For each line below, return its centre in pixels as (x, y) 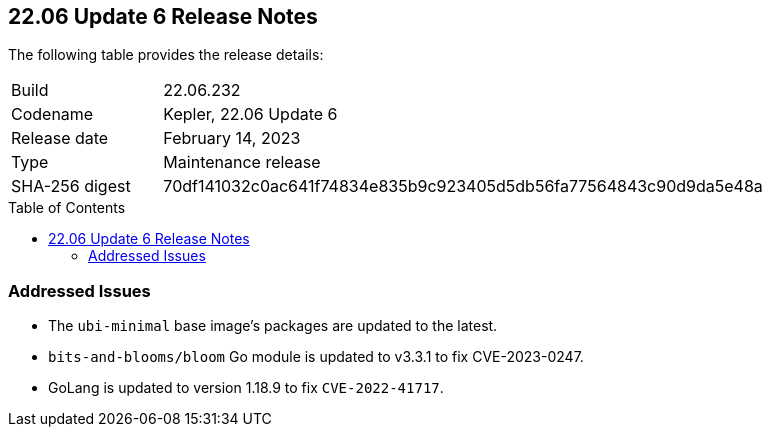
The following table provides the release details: (166, 55)
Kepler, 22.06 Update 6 (250, 114)
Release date (60, 138)
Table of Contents (67, 208)
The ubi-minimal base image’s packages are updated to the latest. (273, 326)
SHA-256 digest (71, 186)
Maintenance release (242, 162)
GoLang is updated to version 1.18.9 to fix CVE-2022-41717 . (246, 388)
